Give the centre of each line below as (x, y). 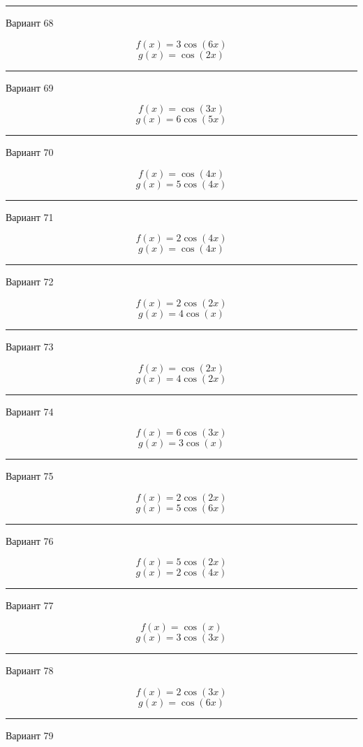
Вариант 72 (30, 282)
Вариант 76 (30, 540)
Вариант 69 (30, 87)
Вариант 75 (30, 476)
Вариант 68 (30, 22)
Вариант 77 (30, 605)
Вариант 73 (30, 346)
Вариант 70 (30, 152)
